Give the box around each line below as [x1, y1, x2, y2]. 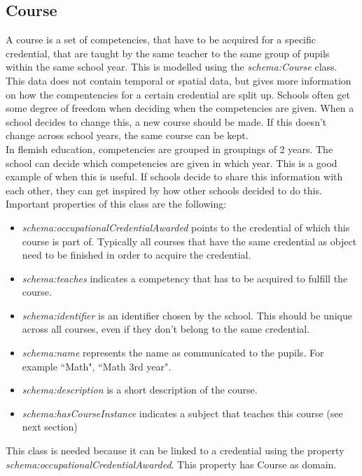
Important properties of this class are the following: [6, 196, 227, 211]
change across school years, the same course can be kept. [6, 128, 249, 143]
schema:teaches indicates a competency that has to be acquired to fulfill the [22, 271, 348, 285]
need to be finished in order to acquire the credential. [22, 247, 251, 262]
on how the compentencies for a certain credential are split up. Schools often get [6, 87, 350, 101]
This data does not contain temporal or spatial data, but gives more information [6, 73, 351, 87]
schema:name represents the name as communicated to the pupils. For [22, 345, 324, 360]
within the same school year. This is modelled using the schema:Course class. [6, 59, 337, 74]
